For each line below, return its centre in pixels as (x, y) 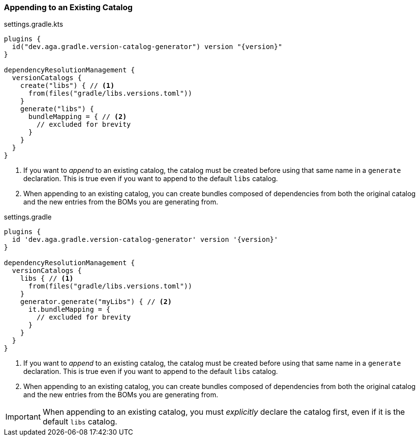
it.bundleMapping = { (69, 310)
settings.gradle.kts (34, 24)
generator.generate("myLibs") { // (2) (96, 302)
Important (23, 417)
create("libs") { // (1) (67, 86)
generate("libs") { (57, 109)
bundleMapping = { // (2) (77, 117)
